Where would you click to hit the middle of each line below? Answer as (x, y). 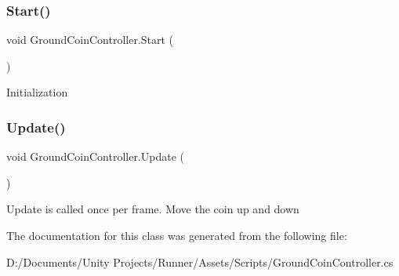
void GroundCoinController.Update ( (95, 156)
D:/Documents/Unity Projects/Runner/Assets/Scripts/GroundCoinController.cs (200, 261)
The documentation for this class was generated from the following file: (177, 235)
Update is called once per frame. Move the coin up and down (153, 209)
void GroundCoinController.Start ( (90, 40)
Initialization (37, 92)
